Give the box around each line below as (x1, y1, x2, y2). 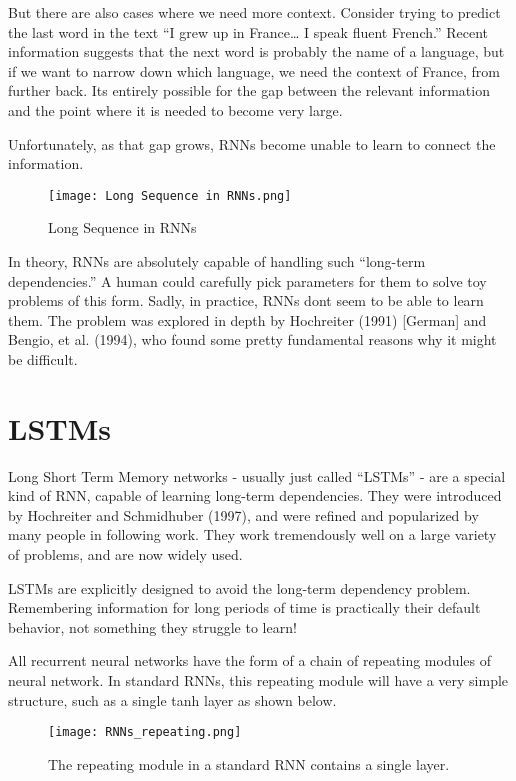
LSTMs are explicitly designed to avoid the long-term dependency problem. (8, 577, 471, 598)
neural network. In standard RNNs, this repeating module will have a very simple (8, 670, 509, 691)
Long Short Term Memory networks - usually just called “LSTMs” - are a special (8, 465, 506, 486)
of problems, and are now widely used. (8, 544, 243, 565)
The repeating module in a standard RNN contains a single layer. (48, 753, 450, 774)
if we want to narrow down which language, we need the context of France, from (8, 60, 500, 81)
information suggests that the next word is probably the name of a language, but (8, 41, 505, 62)
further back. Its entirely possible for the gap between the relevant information (8, 80, 490, 101)
